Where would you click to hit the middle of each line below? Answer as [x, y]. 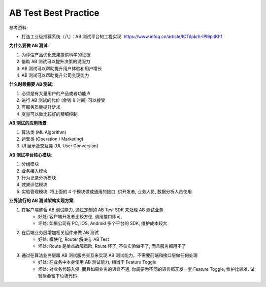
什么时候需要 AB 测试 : [31, 84]
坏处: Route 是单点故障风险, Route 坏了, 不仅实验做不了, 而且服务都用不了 [112, 246]
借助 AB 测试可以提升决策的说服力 [56, 62]
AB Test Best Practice [54, 13]
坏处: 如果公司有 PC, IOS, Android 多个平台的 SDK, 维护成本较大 [103, 223]
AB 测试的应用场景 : [29, 123]
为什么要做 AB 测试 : [29, 46]
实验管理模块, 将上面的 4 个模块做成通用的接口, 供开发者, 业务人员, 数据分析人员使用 [107, 191]
